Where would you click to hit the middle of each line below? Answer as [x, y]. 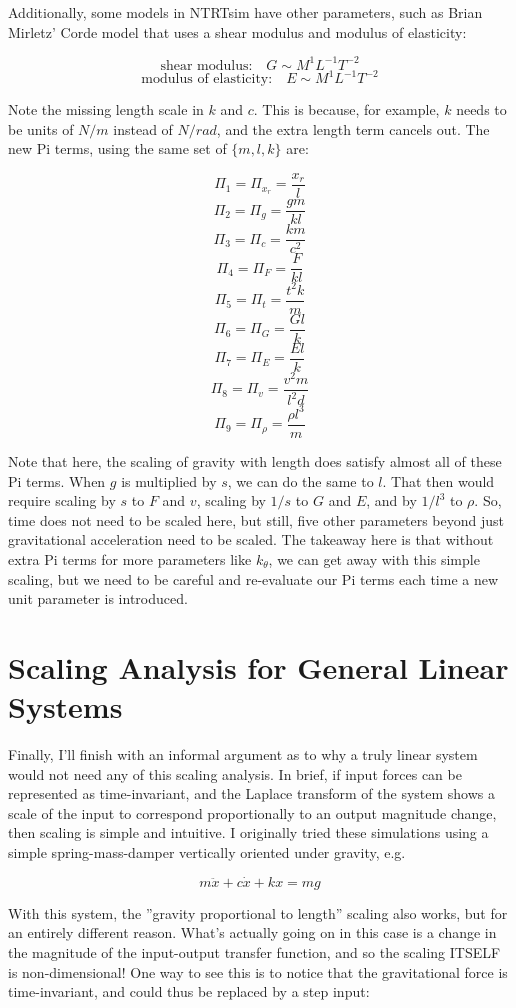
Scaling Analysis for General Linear [258, 666]
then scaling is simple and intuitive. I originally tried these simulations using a [248, 832]
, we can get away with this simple [374, 558]
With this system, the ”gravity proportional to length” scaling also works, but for [258, 912]
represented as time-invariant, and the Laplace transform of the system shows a [251, 793]
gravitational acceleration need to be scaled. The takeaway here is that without [251, 539]
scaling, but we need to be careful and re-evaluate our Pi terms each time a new [253, 578]
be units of [41, 128]
